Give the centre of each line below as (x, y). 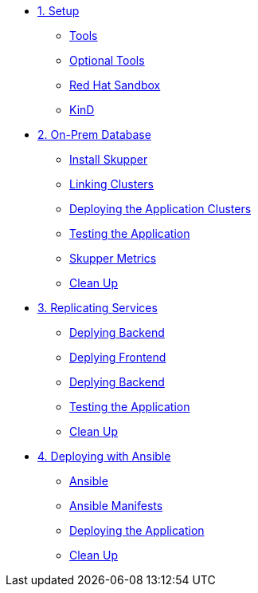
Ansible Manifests (116, 506)
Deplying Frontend (118, 357)
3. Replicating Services (98, 308)
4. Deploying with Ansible (104, 456)
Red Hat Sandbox (115, 85)
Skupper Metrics (113, 258)
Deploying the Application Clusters (160, 209)
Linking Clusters (111, 184)
